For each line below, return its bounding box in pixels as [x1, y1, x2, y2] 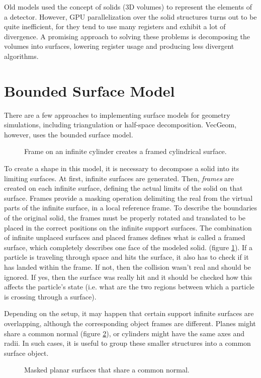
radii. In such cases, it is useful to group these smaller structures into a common [4, 338, 251, 348]
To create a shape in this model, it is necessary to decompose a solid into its [4, 163, 239, 174]
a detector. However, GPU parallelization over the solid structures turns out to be [4, 11, 257, 22]
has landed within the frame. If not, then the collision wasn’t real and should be [4, 262, 251, 272]
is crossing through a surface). [4, 291, 97, 301]
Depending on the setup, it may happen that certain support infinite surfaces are [4, 308, 254, 319]
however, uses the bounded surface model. [4, 129, 133, 139]
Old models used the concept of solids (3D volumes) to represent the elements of [4, 2, 252, 12]
